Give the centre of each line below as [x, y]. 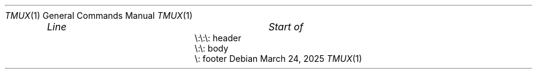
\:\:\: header [218, 38]
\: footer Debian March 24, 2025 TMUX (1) [278, 59]
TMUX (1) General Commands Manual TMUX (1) [99, 15]
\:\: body [211, 48]
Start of [286, 27]
